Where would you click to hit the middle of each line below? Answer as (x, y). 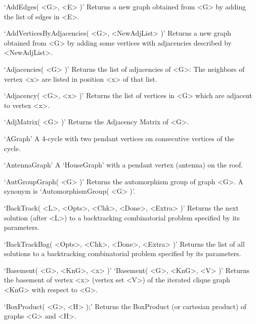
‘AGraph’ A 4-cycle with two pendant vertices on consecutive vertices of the (119, 138)
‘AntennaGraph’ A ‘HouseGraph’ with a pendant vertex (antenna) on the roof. (124, 165)
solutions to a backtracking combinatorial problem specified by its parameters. (123, 253)
